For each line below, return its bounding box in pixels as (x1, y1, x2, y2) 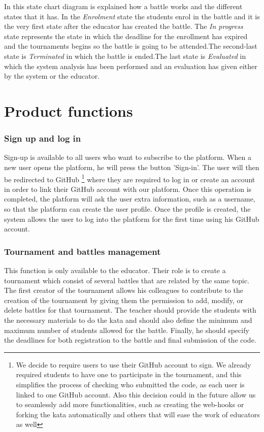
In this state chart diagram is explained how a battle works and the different (4, 1, 243, 11)
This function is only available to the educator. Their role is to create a (4, 264, 226, 275)
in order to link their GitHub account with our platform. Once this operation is (4, 183, 252, 194)
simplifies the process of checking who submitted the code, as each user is (16, 379, 245, 389)
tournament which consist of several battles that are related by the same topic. (4, 275, 250, 285)
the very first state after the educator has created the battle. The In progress (4, 21, 243, 31)
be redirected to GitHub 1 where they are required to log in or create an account (4, 172, 255, 184)
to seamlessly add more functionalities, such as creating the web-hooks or (16, 399, 244, 410)
